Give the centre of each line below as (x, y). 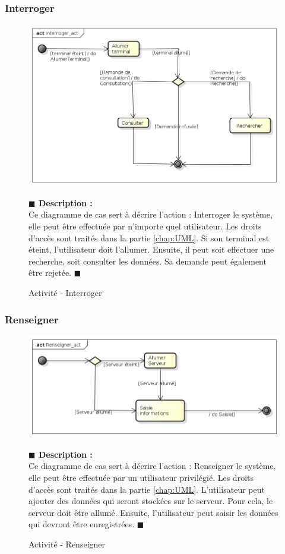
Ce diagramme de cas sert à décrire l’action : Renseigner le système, (152, 466)
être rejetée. (50, 273)
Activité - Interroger (65, 293)
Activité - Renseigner (67, 544)
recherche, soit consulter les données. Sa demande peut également (148, 261)
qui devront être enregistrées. (82, 524)
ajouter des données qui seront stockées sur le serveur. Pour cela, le (151, 501)
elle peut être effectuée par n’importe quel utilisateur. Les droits (145, 226)
